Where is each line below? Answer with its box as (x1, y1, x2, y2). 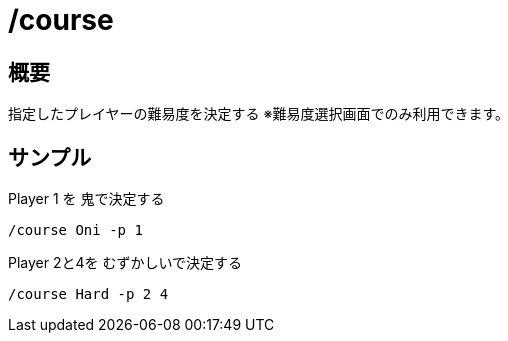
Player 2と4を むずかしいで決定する (8, 254, 243, 272)
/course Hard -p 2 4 (8, 286, 169, 303)
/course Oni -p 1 (8, 222, 143, 239)
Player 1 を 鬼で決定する (8, 190, 165, 208)
